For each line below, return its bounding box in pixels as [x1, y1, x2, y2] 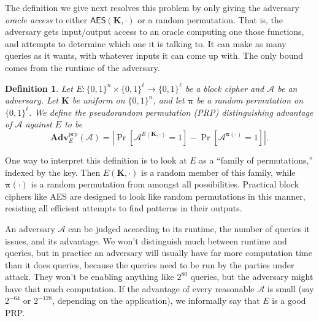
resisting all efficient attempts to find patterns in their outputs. [5, 202, 242, 214]
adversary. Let [5, 94, 59, 107]
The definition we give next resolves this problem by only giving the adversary [5, 1, 299, 13]
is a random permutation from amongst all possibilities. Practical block [31, 178, 299, 191]
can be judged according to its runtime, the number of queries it [68, 222, 310, 235]
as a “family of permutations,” [199, 153, 313, 166]
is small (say [267, 282, 314, 295]
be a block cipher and [185, 81, 264, 94]
